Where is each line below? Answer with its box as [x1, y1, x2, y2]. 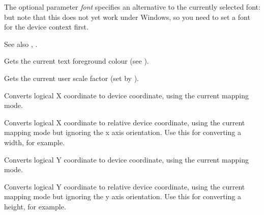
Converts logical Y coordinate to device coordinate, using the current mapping [4, 154, 249, 165]
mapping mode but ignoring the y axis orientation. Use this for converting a [4, 191, 241, 202]
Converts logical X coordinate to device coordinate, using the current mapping [4, 90, 249, 100]
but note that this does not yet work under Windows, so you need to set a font [4, 11, 250, 22]
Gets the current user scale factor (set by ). [4, 72, 139, 83]
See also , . [4, 38, 38, 49]
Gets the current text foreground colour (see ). [4, 56, 149, 66]
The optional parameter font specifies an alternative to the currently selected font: [4, 2, 260, 12]
